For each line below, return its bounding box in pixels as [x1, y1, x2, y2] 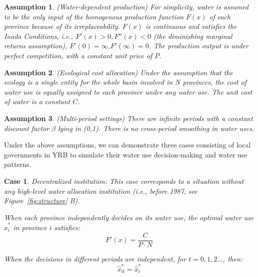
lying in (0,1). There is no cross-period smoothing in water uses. [58, 123, 255, 133]
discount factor [4, 123, 49, 133]
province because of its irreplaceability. [4, 21, 120, 31]
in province [13, 222, 47, 232]
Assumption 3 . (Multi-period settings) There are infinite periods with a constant [4, 113, 253, 123]
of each [209, 11, 231, 21]
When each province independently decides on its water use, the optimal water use [4, 212, 254, 222]
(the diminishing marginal [153, 30, 232, 41]
